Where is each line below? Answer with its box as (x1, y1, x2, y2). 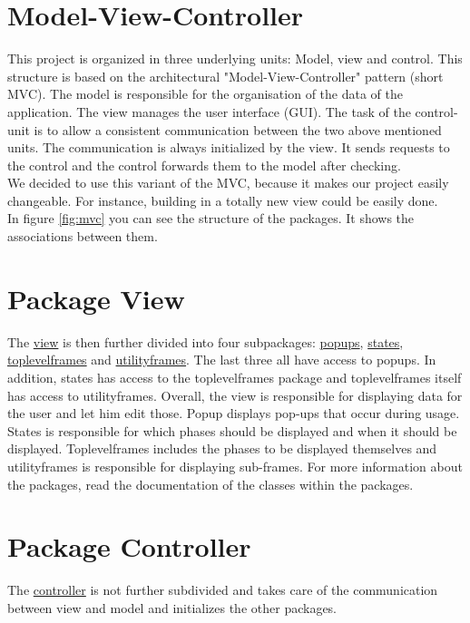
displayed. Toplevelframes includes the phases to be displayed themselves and (7, 439, 437, 458)
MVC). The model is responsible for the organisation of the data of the (7, 84, 403, 103)
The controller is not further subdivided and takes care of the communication (7, 580, 438, 599)
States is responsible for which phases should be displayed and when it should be (7, 421, 457, 440)
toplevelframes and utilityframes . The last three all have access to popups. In (7, 350, 436, 369)
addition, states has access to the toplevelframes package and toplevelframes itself (7, 367, 462, 386)
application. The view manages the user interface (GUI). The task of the (7, 102, 411, 121)
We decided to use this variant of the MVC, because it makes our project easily (7, 173, 449, 192)
